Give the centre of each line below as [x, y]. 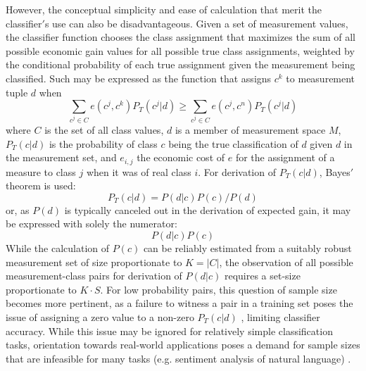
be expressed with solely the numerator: [91, 224]
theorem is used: [41, 185]
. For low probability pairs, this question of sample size [219, 289]
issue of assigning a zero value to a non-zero [100, 317]
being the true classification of [233, 143]
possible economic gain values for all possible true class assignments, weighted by [180, 50]
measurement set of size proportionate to [94, 262]
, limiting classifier [280, 317]
